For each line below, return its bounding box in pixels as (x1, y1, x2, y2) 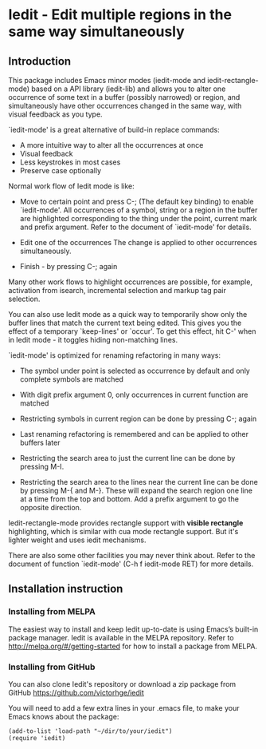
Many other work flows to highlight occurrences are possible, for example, (8, 277, 253, 287)
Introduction (8, 54, 72, 68)
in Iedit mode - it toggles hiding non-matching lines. (8, 335, 178, 344)
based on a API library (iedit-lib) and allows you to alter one (31, 84, 226, 93)
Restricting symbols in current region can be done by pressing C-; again (19, 414, 257, 423)
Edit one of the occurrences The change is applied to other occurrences (19, 238, 257, 247)
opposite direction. (19, 503, 82, 512)
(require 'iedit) (8, 734, 66, 742)
